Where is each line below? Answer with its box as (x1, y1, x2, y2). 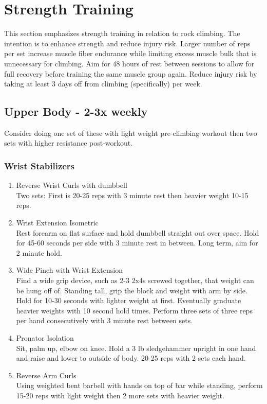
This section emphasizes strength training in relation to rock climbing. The (4, 28, 240, 39)
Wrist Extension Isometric (16, 217, 99, 228)
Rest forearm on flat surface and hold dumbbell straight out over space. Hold (16, 227, 259, 238)
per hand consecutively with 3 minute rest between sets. (16, 315, 193, 326)
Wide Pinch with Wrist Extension (16, 265, 123, 275)
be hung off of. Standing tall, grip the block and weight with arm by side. (16, 285, 247, 295)
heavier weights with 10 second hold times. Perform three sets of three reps (16, 305, 253, 315)
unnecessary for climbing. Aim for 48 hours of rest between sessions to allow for (4, 58, 255, 68)
